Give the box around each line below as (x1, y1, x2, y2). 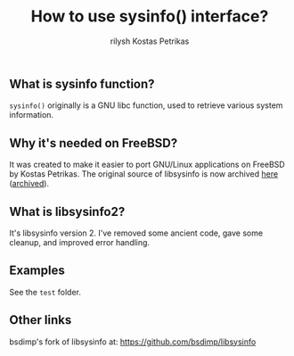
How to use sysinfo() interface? (30, 6, 269, 27)
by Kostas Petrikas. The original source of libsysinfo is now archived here (9, 169, 279, 179)
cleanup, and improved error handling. (9, 236, 150, 247)
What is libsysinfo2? (9, 203, 126, 219)
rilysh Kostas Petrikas (110, 36, 190, 46)
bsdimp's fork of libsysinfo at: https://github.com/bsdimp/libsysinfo (9, 336, 257, 347)
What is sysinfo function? (9, 76, 155, 91)
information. (9, 110, 54, 120)
